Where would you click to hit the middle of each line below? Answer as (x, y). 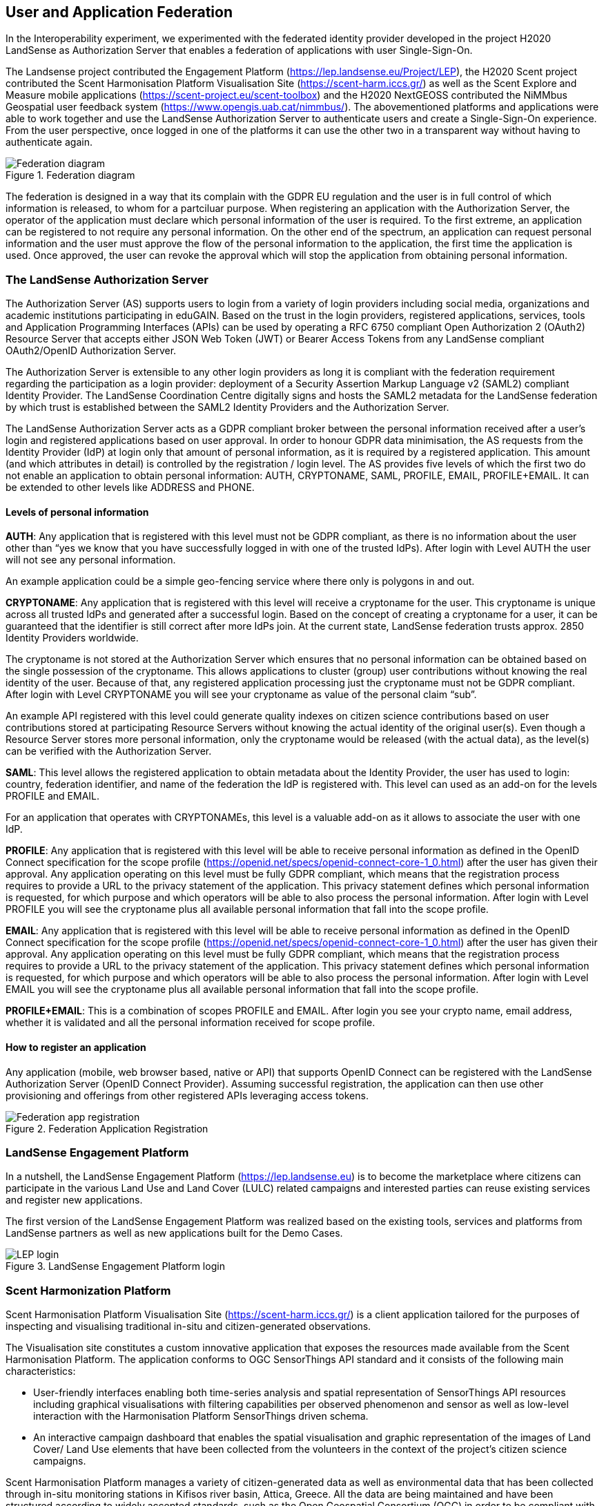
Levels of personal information (77, 512)
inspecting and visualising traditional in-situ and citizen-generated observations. (188, 1326)
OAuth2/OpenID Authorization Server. (91, 351)
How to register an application (76, 1047)
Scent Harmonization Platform (88, 1290)
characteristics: (41, 1371)
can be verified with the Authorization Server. (109, 751)
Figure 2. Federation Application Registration (107, 1128)
